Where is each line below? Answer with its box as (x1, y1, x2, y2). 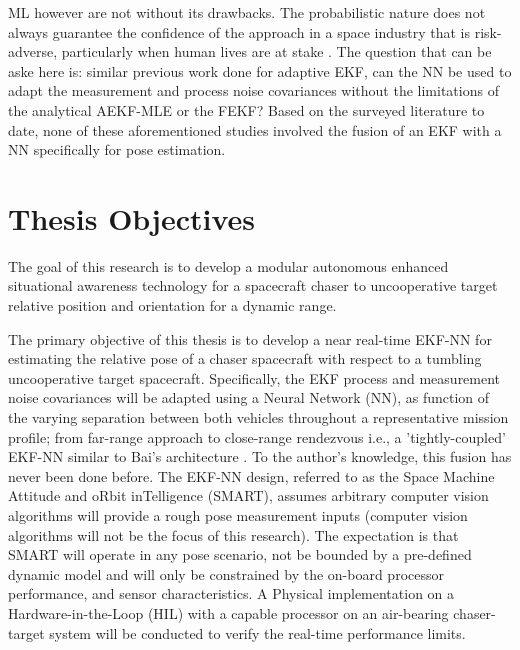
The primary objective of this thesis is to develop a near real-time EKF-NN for (8, 328, 492, 349)
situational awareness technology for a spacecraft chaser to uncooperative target (8, 275, 498, 296)
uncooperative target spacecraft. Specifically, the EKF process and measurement (8, 367, 501, 388)
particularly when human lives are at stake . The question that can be (61, 41, 492, 62)
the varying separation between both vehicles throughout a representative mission (8, 407, 509, 428)
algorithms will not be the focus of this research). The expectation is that (8, 524, 459, 545)
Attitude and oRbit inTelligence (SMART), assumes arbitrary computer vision (8, 485, 489, 506)
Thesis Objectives (8, 197, 256, 238)
